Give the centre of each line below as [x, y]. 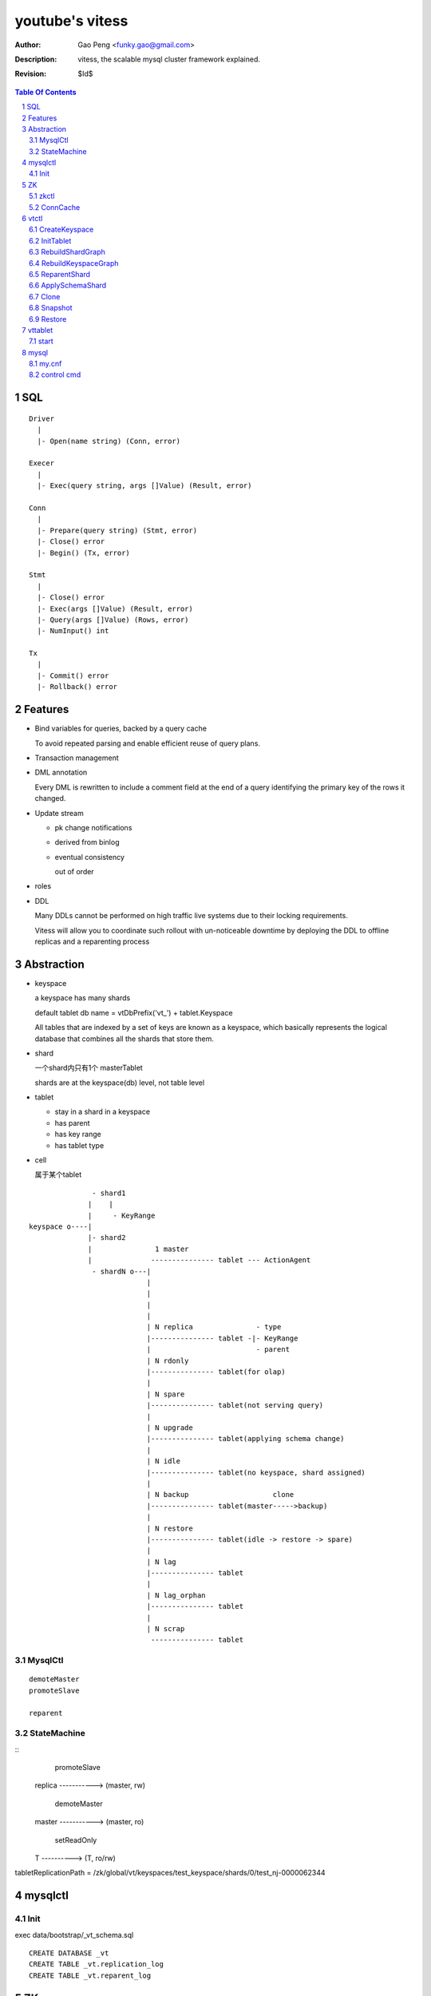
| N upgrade [170, 1428]
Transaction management [77, 758]
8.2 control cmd [55, 374]
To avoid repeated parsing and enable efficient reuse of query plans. [148, 743]
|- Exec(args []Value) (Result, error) [115, 608]
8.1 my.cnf [45, 364]
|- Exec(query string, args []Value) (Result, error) [144, 486]
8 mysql [35, 352]
